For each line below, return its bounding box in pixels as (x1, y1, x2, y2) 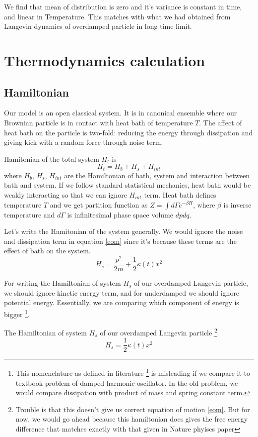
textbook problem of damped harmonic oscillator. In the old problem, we (15, 377, 238, 388)
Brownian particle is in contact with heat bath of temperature (4, 117, 193, 127)
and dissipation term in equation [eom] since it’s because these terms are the (4, 235, 237, 246)
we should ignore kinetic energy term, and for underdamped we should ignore (4, 287, 240, 298)
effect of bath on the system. (4, 245, 91, 256)
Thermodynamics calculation (4, 50, 205, 70)
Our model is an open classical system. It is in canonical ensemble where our (4, 108, 237, 118)
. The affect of (199, 117, 242, 127)
